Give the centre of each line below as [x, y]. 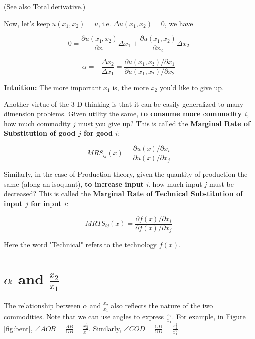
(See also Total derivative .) [45, 6]
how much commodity [37, 123]
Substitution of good [40, 133]
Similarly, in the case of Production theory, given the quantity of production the [126, 174]
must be [221, 184]
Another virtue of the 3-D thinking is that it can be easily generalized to [114, 104]
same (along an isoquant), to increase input [74, 184]
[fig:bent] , [18, 328]
